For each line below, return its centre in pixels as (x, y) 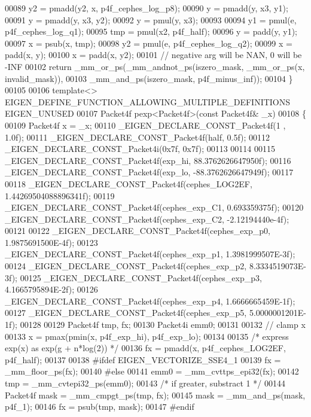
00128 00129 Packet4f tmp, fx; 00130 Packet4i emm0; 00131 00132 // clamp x (163, 325)
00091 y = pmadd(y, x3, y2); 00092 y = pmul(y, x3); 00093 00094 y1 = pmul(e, (151, 19)
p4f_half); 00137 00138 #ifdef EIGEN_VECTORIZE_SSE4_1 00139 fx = (143, 359)
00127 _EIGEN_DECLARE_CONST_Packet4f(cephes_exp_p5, (126, 313)
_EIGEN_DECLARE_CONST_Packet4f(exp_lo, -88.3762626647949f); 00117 (149, 172)
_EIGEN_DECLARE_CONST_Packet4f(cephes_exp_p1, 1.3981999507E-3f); (150, 254)
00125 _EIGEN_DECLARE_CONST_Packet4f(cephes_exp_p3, (141, 277)
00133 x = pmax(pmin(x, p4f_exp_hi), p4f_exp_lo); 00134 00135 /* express (147, 336)
